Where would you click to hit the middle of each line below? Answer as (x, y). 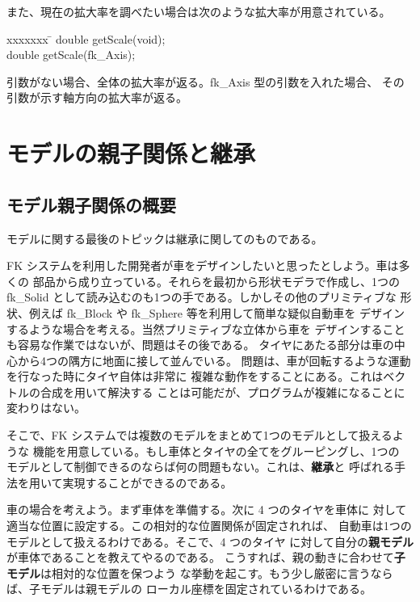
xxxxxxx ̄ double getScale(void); (86, 38)
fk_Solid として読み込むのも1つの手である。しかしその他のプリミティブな (202, 297)
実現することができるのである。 (147, 482)
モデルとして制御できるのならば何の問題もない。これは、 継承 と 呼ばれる (200, 467)
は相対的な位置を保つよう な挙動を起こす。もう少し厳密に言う (206, 573)
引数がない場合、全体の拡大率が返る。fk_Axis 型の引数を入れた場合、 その (206, 81)
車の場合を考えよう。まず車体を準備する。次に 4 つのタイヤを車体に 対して (207, 509)
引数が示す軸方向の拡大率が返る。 (97, 97)
